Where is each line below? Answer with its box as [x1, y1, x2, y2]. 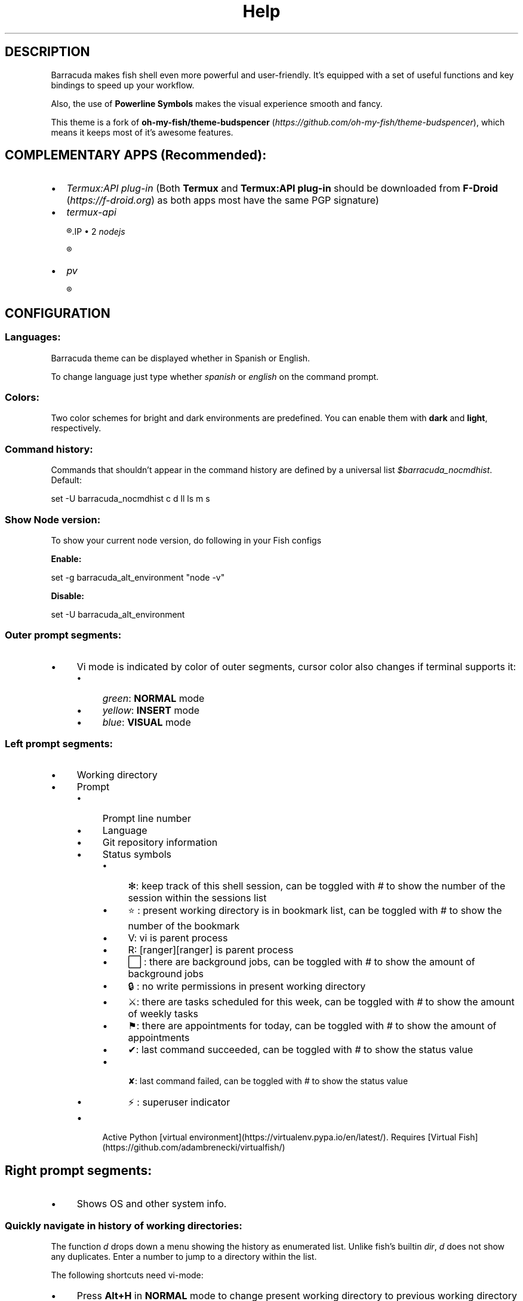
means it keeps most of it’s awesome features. [51, 127, 233, 137]
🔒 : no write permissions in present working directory [128, 980, 366, 993]
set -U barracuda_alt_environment [51, 609, 185, 619]
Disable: [51, 590, 84, 601]
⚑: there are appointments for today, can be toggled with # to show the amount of [128, 1020, 497, 1032]
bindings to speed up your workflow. [51, 79, 195, 90]
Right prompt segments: [5, 1162, 152, 1178]
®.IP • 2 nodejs [66, 226, 125, 237]
